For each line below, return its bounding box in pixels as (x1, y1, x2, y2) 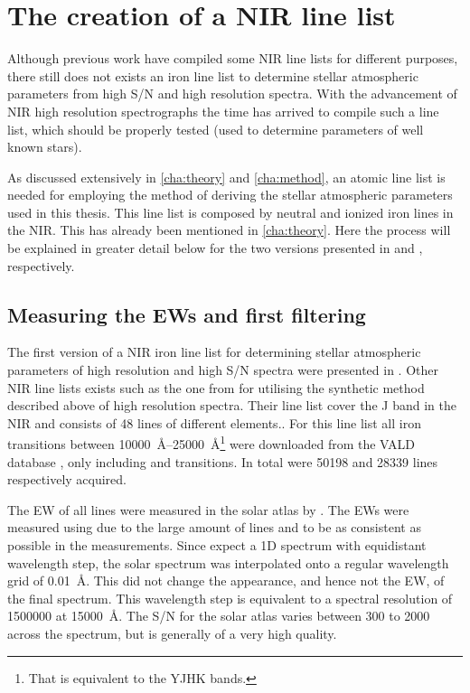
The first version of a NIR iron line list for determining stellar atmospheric (7, 342, 421, 361)
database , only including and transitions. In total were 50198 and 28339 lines (7, 452, 438, 471)
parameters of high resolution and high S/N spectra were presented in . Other (7, 361, 438, 379)
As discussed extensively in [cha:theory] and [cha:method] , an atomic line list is (7, 167, 446, 186)
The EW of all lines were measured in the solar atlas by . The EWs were (7, 500, 409, 519)
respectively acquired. (7, 470, 127, 489)
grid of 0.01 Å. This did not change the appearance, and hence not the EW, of (7, 571, 445, 590)
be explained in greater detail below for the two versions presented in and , (7, 239, 423, 258)
